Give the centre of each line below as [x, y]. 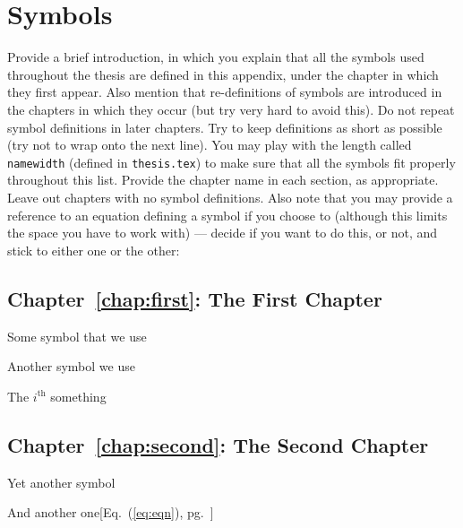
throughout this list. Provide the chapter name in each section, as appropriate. [223, 180]
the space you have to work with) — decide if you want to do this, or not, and [223, 233]
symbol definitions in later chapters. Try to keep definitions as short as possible [225, 127]
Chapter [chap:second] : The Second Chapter [218, 444]
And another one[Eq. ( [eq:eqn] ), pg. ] [111, 512]
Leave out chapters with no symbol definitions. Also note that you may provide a [230, 197]
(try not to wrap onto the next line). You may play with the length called [210, 145]
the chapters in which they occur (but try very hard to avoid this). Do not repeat [231, 109]
